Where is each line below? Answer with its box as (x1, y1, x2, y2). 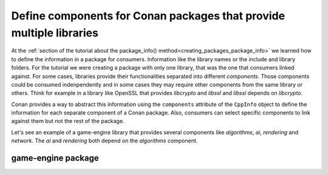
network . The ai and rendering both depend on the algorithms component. (11, 137, 198, 145)
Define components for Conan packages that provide (11, 9, 285, 22)
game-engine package (11, 153, 100, 163)
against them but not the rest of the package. (11, 117, 125, 125)
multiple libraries (11, 26, 98, 39)
